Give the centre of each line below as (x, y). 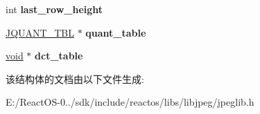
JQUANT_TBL (40, 32)
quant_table (116, 32)
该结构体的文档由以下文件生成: (75, 78)
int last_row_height (54, 9)
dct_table (59, 56)
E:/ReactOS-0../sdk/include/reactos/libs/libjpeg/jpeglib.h (130, 102)
